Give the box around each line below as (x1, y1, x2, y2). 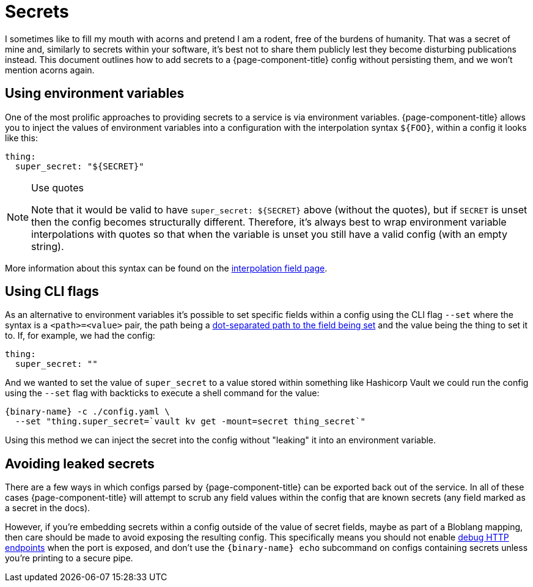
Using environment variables (5, 86, 185, 102)
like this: (5, 132, 38, 143)
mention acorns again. (5, 64, 95, 75)
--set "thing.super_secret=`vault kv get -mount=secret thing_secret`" (15, 416, 366, 427)
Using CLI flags (5, 284, 99, 300)
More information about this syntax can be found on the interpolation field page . (5, 262, 328, 273)
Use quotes (31, 181, 84, 194)
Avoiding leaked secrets (5, 456, 155, 471)
